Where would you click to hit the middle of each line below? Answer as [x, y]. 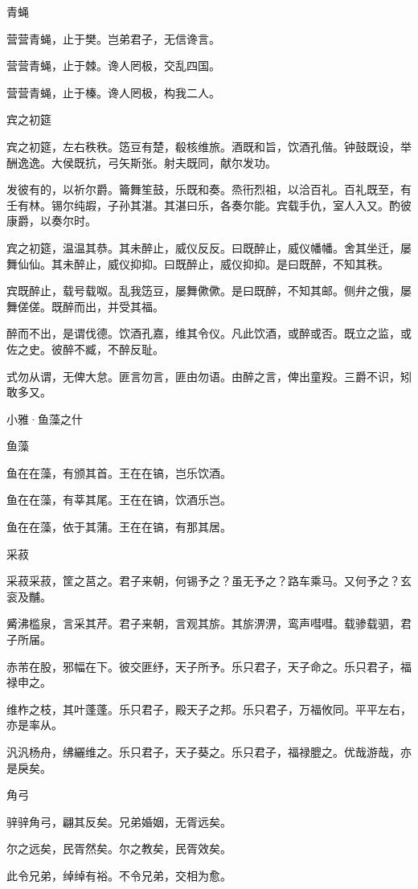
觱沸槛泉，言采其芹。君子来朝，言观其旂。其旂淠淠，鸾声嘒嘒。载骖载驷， [203, 623]
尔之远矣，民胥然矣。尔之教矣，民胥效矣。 [119, 848]
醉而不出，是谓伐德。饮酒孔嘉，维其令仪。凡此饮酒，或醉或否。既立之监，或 [209, 333]
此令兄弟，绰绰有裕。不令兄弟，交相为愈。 [119, 875]
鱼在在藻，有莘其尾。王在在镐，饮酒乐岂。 [119, 500]
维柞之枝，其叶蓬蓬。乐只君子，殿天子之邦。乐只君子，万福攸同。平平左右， [209, 709]
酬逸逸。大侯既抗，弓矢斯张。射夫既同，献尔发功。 [141, 162]
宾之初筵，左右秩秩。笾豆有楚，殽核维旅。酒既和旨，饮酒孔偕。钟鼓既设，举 [209, 146]
